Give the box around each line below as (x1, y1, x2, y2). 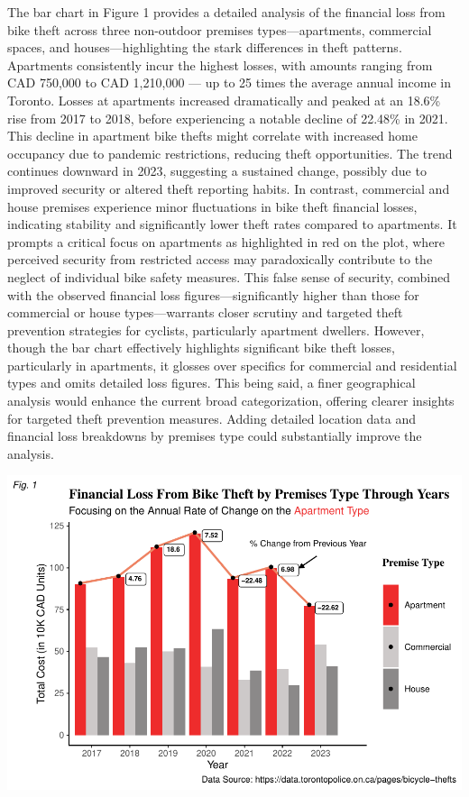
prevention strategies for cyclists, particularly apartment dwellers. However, (7, 320, 425, 339)
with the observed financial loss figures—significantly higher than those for (7, 285, 419, 304)
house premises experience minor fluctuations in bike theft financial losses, (7, 197, 418, 215)
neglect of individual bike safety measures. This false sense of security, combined (7, 267, 451, 286)
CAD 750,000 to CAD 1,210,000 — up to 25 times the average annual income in (7, 73, 452, 92)
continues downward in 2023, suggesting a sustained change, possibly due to (7, 161, 427, 180)
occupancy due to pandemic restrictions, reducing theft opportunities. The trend (7, 143, 453, 162)
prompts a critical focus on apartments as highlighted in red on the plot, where (7, 232, 446, 251)
